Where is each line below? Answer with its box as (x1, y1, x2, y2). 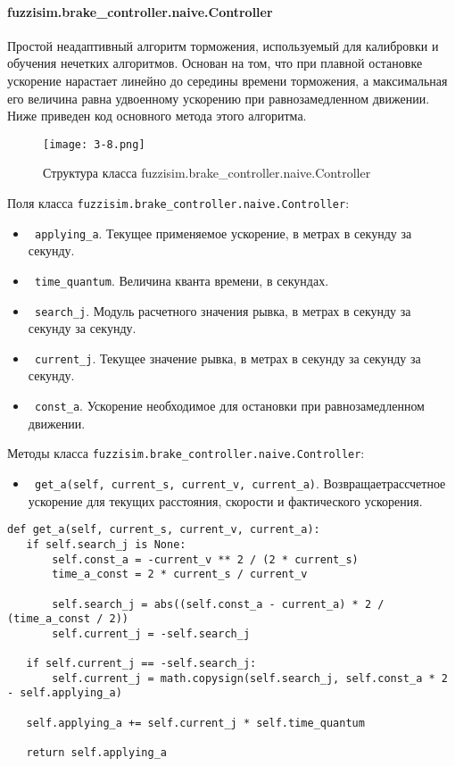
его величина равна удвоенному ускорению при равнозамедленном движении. (7, 88, 430, 107)
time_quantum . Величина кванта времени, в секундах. (34, 271, 329, 289)
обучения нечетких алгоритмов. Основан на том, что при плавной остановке (7, 54, 423, 72)
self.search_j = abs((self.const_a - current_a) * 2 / (52, 597, 385, 611)
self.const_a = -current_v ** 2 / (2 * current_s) (52, 553, 359, 566)
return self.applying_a (26, 746, 167, 760)
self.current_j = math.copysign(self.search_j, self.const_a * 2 (52, 671, 448, 685)
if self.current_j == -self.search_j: (26, 657, 257, 670)
